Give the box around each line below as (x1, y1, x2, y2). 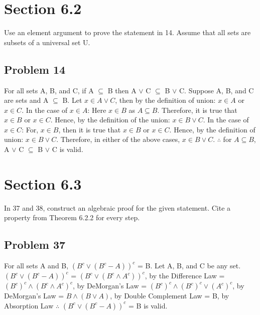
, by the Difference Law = (145, 270, 225, 281)
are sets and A (4, 95, 49, 105)
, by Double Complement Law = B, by (110, 290, 229, 301)
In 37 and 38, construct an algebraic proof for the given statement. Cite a (4, 202, 231, 213)
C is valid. (52, 144, 83, 154)
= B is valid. (128, 300, 168, 310)
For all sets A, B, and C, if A (4, 85, 94, 95)
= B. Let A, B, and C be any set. (137, 260, 241, 271)
